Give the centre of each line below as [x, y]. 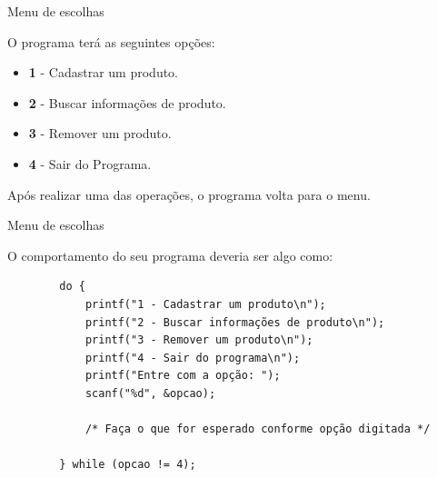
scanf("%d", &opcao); [150, 393]
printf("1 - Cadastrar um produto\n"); [205, 304]
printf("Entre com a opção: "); [183, 376]
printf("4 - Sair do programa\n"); [193, 358]
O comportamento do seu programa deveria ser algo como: [170, 255]
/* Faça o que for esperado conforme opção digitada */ [258, 429]
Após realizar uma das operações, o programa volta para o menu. [189, 194]
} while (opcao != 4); [128, 465]
